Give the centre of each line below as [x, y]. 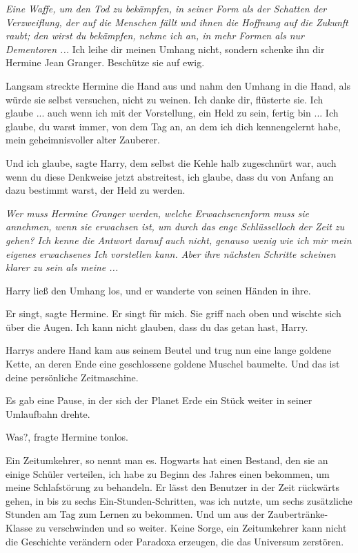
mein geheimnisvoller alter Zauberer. [83, 140]
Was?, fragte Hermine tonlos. [67, 437]
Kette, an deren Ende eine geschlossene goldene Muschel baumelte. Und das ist [173, 364]
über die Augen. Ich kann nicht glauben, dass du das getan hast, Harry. [157, 326]
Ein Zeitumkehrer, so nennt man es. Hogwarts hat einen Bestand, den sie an [167, 460]
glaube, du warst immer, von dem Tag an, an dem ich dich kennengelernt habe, [173, 126]
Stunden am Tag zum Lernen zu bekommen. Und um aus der [135, 514]
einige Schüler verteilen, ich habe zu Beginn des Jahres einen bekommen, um [168, 473]
